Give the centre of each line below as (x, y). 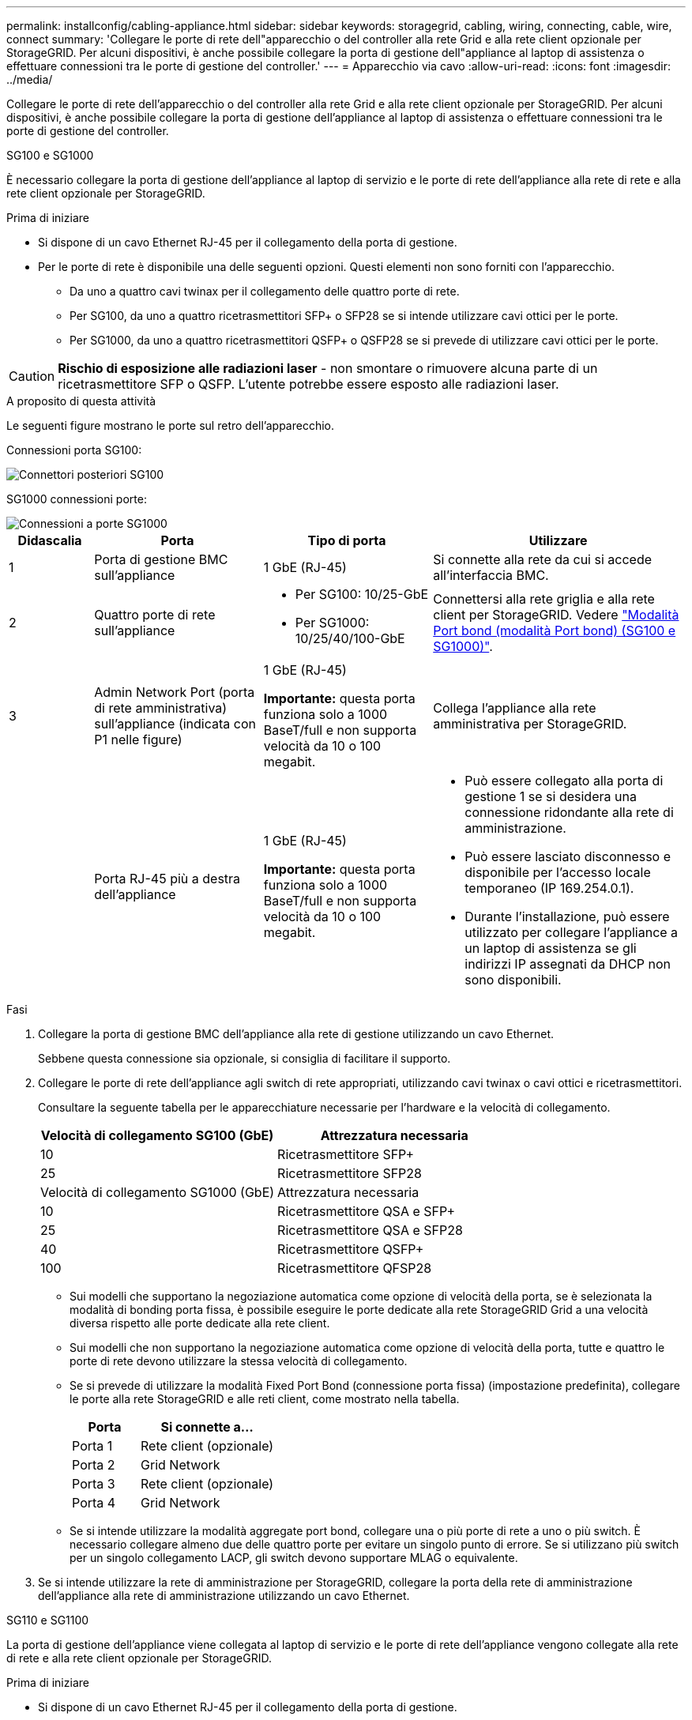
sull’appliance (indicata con (175, 724)
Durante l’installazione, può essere (567, 916)
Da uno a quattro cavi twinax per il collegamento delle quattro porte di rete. (265, 291)
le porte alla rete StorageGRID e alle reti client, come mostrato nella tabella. (265, 1399)
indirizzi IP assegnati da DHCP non (568, 964)
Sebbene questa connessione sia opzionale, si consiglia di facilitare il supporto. (244, 1058)
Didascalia (50, 540)
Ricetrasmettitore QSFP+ (351, 1249)
